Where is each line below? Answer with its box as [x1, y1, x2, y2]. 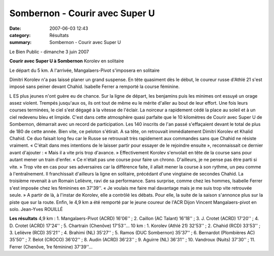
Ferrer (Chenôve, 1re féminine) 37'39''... [9, 243, 93, 250]
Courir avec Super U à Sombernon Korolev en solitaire [9, 58, 124, 64]
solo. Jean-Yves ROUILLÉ [9, 206, 63, 212]
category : [9, 32, 31, 38]
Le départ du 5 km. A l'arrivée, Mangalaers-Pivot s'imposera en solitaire [9, 67, 160, 73]
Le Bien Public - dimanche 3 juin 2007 [9, 49, 89, 55]
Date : [9, 25, 21, 31]
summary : [9, 39, 32, 46]
